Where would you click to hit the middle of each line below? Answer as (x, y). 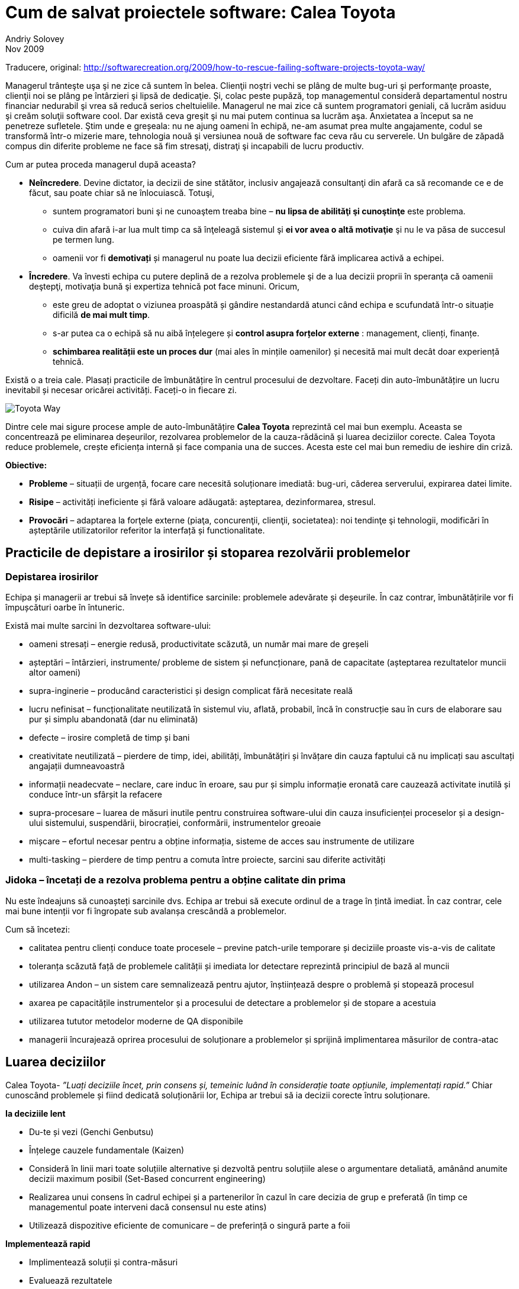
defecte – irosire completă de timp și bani (109, 737)
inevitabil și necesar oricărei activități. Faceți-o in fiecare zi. (121, 390)
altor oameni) (55, 672)
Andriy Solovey (35, 38)
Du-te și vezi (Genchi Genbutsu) (91, 1132)
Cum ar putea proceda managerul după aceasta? (101, 164)
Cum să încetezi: (38, 929)
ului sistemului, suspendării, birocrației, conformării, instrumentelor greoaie (175, 822)
